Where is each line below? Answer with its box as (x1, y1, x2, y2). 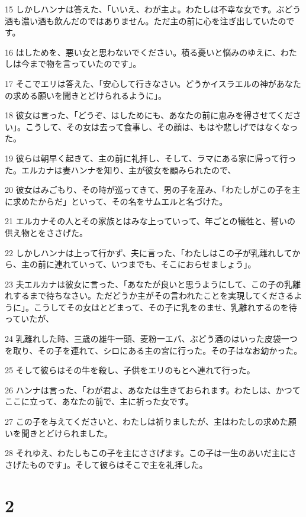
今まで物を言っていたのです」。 (21, 57, 141, 70)
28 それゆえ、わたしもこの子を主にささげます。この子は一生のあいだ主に (5, 447, 288, 459)
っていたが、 (5, 312, 54, 325)
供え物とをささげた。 (5, 226, 88, 238)
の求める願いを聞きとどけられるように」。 (5, 89, 166, 101)
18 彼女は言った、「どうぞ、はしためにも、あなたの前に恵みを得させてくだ (5, 109, 293, 121)
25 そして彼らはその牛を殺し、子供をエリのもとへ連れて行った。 (5, 364, 255, 376)
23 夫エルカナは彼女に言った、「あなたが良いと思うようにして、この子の (5, 277, 285, 290)
